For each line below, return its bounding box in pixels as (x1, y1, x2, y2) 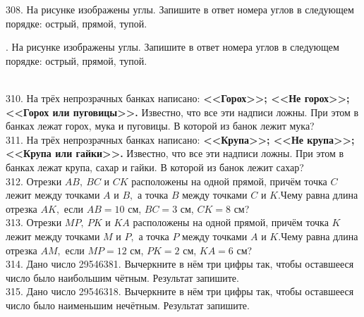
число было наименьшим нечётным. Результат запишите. (6, 297, 250, 312)
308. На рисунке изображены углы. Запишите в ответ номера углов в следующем (6, 2, 354, 16)
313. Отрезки (6, 215, 62, 230)
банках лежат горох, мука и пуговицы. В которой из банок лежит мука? (6, 118, 315, 133)
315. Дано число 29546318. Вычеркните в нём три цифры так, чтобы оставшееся (6, 284, 354, 299)
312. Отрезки (6, 173, 62, 188)
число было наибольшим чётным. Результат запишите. (6, 270, 239, 285)
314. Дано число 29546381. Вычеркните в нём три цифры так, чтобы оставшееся (6, 256, 354, 271)
